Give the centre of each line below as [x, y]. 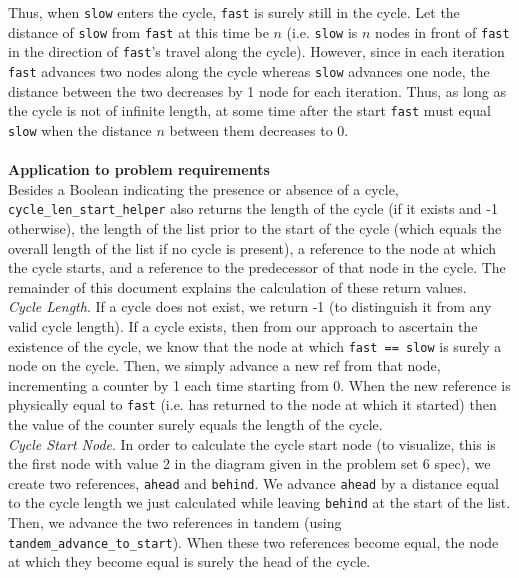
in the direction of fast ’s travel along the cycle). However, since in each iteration [256, 51]
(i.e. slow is [322, 31]
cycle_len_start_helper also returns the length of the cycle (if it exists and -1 [253, 208]
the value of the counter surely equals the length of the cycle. [195, 424]
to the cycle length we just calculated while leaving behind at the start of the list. [259, 502]
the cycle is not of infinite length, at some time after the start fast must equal [249, 110]
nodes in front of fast [442, 31]
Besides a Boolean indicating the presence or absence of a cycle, [203, 188]
